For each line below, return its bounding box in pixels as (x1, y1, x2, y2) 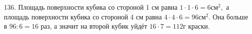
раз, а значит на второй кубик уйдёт (40, 21, 148, 31)
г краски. (183, 21, 210, 31)
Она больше (213, 11, 248, 21)
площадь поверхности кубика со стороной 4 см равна (4, 11, 162, 21)
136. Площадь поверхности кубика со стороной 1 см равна (4, 2, 178, 12)
